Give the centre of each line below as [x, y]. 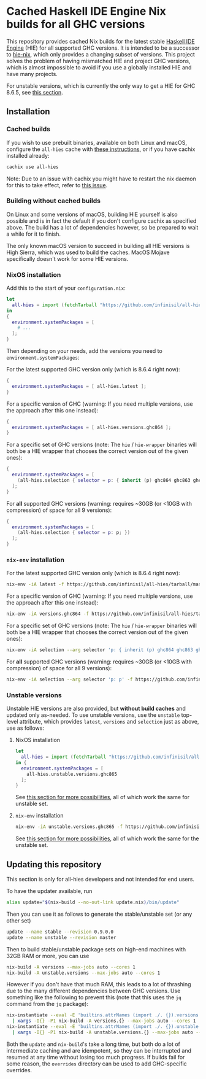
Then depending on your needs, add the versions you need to [84, 351]
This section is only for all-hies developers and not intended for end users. [101, 879]
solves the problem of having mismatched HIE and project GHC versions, [98, 61]
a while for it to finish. [34, 234]
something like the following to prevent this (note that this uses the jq [94, 997]
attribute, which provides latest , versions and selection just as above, [109, 722]
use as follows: [25, 728]
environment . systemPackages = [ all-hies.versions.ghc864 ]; [92, 427]
